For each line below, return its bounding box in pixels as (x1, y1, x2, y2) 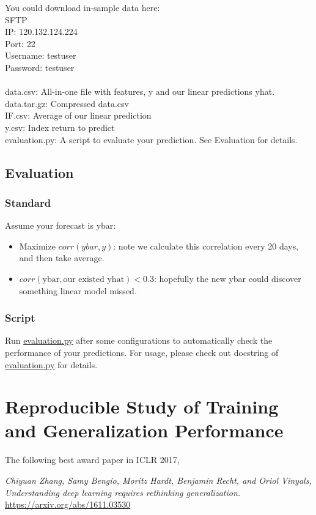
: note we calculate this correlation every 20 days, (113, 239, 299, 252)
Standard (5, 195, 51, 210)
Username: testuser (5, 49, 76, 62)
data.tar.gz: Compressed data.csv (5, 97, 129, 109)
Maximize (19, 239, 56, 252)
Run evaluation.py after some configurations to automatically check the (5, 334, 273, 347)
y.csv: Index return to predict (5, 120, 115, 133)
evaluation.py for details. (5, 358, 98, 371)
